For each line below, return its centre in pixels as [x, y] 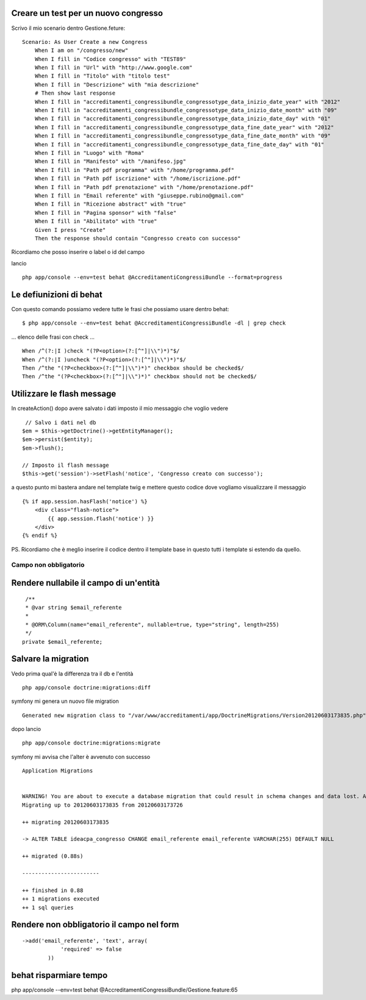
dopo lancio [26, 729]
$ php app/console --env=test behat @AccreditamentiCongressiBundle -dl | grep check [154, 323]
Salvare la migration [50, 659]
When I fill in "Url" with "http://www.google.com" [113, 68]
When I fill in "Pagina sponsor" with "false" [106, 213]
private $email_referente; [63, 642]
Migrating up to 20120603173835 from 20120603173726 [102, 805]
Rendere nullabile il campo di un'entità [85, 583]
